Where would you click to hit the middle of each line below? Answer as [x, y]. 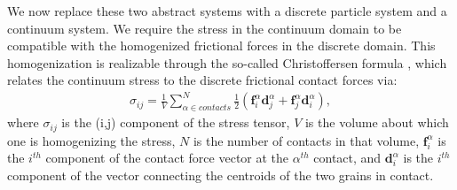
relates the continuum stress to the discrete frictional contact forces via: [202, 80]
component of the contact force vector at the [167, 158]
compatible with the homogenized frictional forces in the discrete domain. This [221, 46]
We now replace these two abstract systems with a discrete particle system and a [227, 11]
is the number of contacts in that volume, [306, 140]
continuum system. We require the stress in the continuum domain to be [205, 28]
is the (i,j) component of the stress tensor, [176, 122]
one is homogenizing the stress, [91, 140]
